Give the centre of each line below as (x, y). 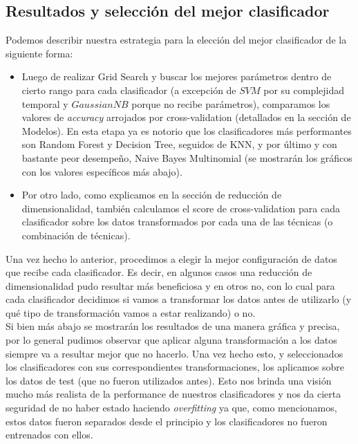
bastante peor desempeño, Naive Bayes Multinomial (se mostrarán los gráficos (187, 157)
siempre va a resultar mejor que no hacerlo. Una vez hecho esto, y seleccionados (175, 353)
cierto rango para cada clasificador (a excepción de (129, 90)
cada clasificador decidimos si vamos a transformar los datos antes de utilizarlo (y (179, 299)
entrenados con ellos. (49, 435)
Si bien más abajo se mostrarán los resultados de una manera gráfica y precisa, (173, 326)
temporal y (45, 103)
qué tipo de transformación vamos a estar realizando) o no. (131, 312)
